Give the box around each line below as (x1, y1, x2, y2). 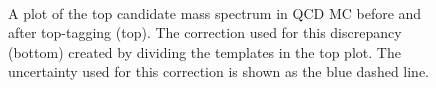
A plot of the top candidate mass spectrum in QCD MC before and (8, 2, 422, 23)
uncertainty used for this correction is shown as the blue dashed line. (8, 61, 430, 82)
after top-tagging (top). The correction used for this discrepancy (8, 22, 402, 43)
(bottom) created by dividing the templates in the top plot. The (8, 41, 401, 62)
